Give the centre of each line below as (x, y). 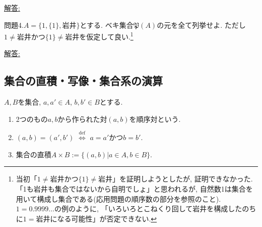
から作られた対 (82, 119)
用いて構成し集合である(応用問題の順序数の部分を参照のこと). (118, 198)
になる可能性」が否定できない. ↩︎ (104, 218)
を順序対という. (155, 119)
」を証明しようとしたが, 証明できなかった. (183, 179)
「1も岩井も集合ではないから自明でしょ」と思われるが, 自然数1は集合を (134, 189)
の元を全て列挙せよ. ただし (201, 25)
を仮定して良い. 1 (106, 36)
